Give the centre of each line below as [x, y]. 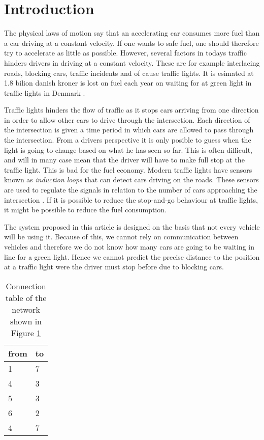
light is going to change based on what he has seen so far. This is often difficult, [128, 149]
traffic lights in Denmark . [45, 92]
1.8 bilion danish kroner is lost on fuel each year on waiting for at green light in [128, 83]
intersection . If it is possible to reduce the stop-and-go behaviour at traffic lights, [131, 199]
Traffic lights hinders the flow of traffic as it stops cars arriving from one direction [131, 110]
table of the [26, 297]
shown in [26, 321]
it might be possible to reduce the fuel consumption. [85, 210]
